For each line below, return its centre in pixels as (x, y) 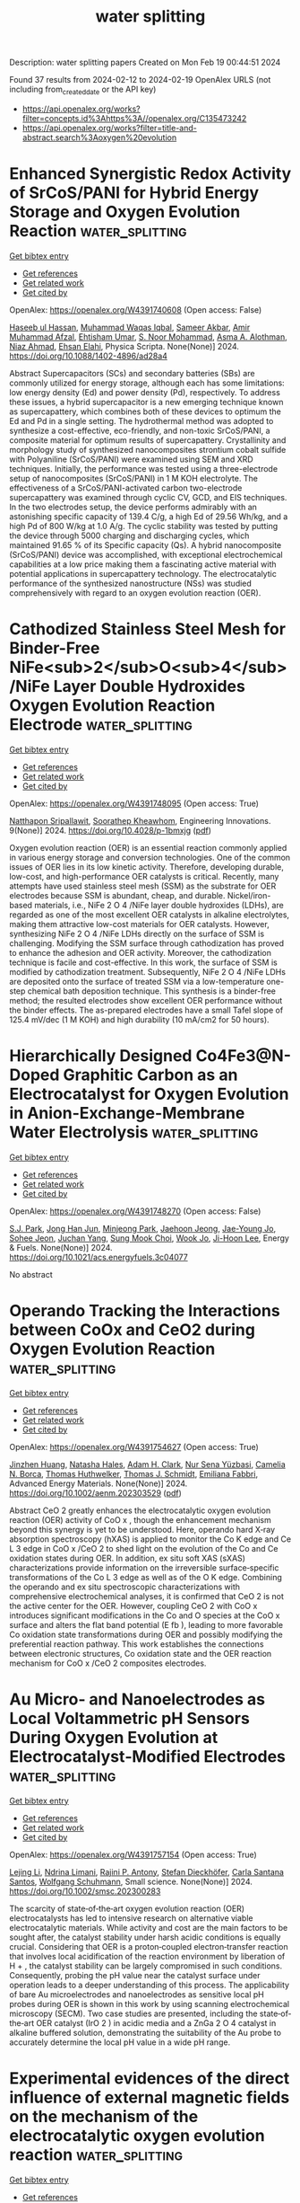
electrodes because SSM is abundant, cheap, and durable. (117, 895)
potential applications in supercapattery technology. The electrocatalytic (143, 573)
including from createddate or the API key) (83, 90)
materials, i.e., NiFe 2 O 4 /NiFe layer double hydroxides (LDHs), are (159, 905)
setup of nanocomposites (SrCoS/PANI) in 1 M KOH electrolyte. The (133, 478)
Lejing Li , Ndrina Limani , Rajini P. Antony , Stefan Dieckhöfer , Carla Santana (147, 1871)
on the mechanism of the (104, 2116)
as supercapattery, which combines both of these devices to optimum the (146, 411)
